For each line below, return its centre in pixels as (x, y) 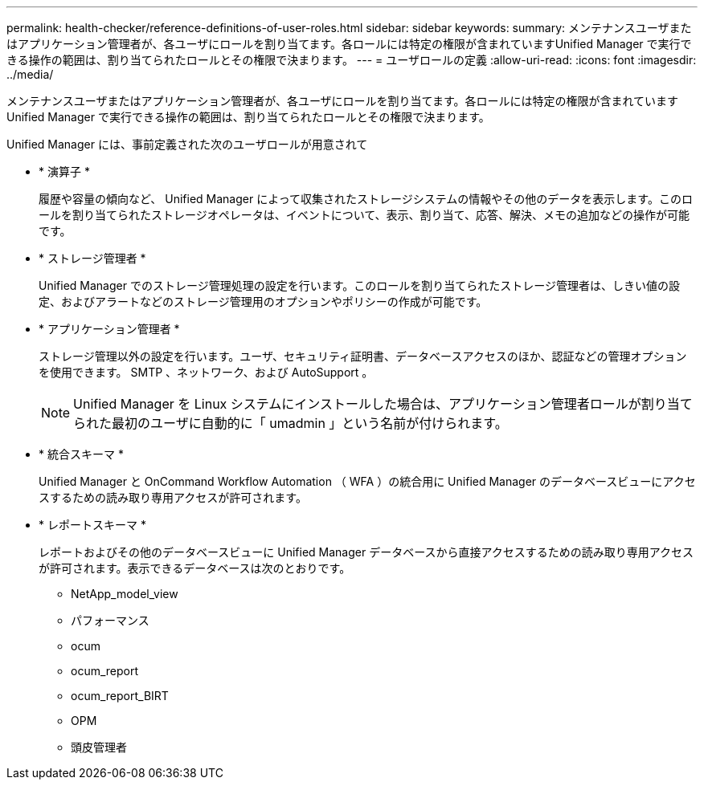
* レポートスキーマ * (92, 525)
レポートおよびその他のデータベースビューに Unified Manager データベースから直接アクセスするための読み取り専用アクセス (366, 552)
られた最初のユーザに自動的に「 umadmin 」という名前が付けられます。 (291, 423)
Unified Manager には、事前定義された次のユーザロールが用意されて (187, 144)
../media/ (30, 74)
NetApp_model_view (125, 594)
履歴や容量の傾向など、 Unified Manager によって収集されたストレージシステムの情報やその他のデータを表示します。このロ (366, 199)
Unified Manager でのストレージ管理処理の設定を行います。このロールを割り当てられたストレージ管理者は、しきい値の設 (359, 285)
